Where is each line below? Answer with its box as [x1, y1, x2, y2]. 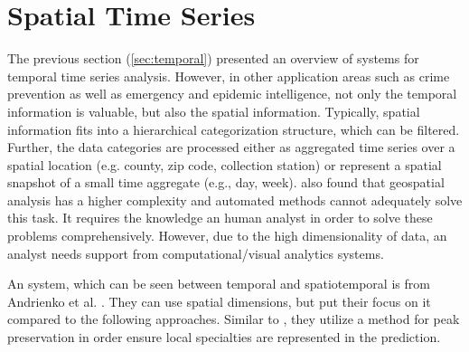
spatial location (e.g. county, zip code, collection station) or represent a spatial [7, 155, 442, 174]
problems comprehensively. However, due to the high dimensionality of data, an [7, 226, 447, 245]
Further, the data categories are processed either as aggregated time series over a [7, 138, 455, 157]
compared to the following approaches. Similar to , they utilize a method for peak [7, 309, 460, 328]
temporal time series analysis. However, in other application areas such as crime [7, 66, 450, 85]
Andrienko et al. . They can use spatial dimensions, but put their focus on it [7, 291, 431, 310]
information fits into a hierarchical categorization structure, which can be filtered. [7, 119, 460, 138]
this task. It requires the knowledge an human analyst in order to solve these [7, 208, 433, 227]
